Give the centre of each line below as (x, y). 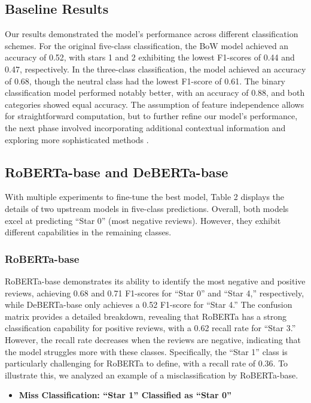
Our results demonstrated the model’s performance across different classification (152, 34)
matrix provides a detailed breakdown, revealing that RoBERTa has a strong (146, 316)
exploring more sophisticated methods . (77, 139)
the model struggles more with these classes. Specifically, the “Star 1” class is (146, 351)
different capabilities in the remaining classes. (88, 232)
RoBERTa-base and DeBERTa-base (117, 172)
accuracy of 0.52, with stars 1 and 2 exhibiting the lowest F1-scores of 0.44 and (150, 57)
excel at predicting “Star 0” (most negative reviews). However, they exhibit (143, 220)
